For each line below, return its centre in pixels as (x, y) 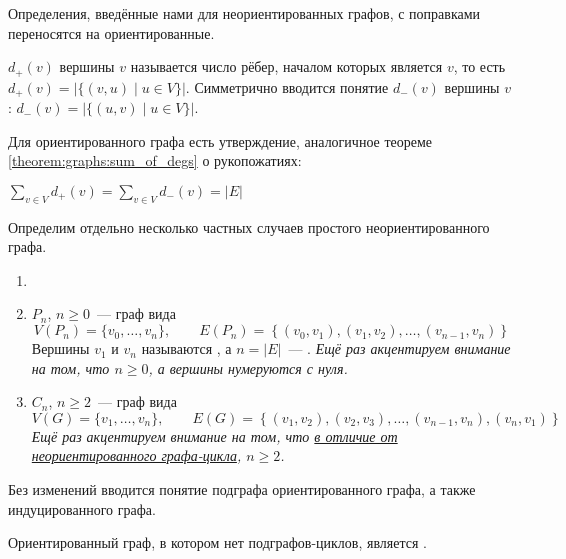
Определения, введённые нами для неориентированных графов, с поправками (244, 13)
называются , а (186, 348)
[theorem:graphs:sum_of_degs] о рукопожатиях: (155, 160)
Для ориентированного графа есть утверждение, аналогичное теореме (220, 140)
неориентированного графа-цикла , (136, 455)
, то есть (479, 66)
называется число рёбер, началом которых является (286, 66)
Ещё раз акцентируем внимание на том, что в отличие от (214, 435)
